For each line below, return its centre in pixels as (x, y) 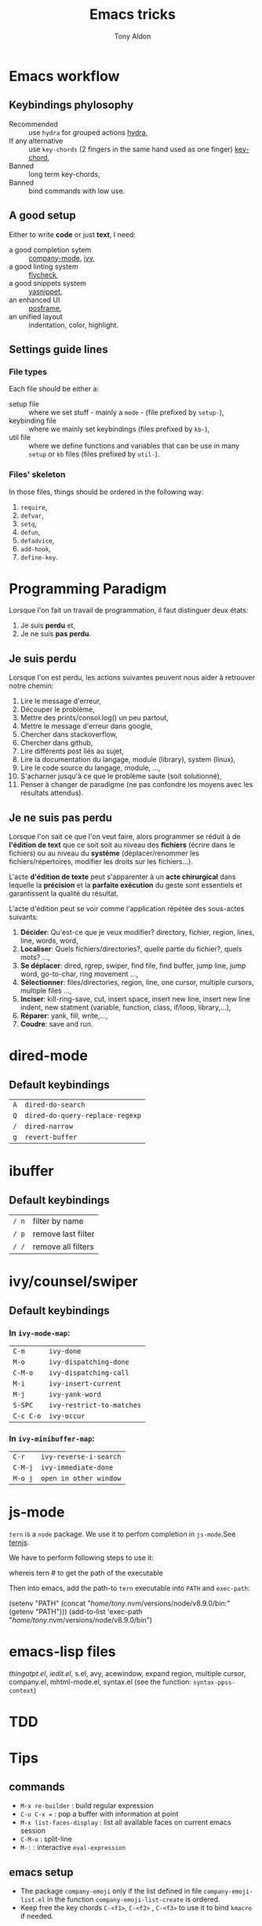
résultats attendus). (52, 793)
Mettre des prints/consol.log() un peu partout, (95, 718)
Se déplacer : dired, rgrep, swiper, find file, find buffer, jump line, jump (133, 966)
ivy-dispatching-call (89, 1373)
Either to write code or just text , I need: (73, 234)
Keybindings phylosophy (71, 105)
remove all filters (64, 1247)
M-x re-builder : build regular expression (87, 1806)
